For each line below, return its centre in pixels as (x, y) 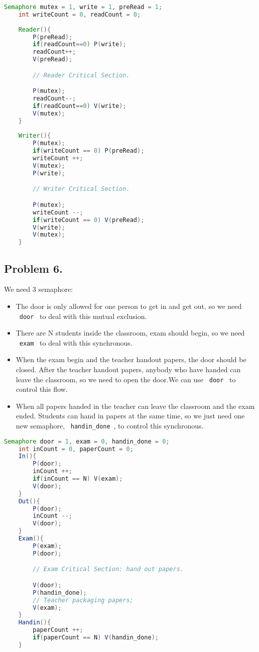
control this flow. (42, 389)
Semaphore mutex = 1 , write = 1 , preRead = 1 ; (83, 7)
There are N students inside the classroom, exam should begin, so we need (130, 333)
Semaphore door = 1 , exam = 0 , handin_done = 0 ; (87, 441)
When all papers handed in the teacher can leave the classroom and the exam (135, 406)
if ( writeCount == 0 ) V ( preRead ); (89, 220)
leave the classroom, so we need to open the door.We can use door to (126, 379)
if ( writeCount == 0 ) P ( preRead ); (89, 151)
